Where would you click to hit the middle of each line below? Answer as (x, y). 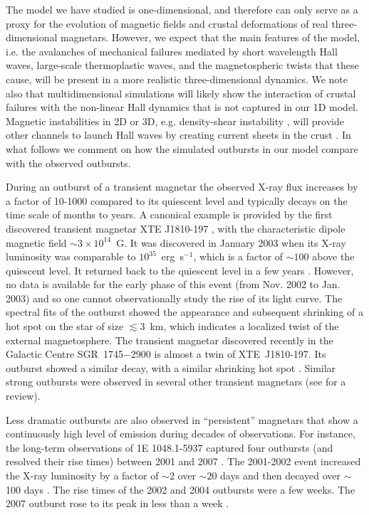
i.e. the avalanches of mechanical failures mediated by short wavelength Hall (172, 51)
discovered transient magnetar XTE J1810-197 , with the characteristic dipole (176, 228)
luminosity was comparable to (71, 256)
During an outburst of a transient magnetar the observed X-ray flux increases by (182, 187)
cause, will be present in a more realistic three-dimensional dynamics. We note (177, 79)
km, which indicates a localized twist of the (244, 326)
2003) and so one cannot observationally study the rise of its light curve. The (174, 298)
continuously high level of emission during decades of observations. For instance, (181, 434)
